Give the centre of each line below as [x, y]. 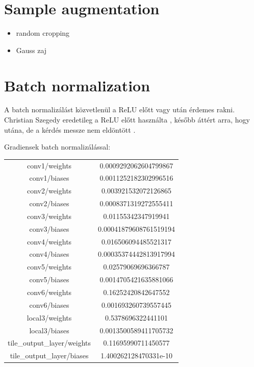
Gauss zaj [31, 50]
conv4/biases [49, 254]
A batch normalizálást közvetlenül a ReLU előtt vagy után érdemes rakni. [120, 109]
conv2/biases [49, 203]
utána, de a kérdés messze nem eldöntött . [70, 129]
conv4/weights [49, 241]
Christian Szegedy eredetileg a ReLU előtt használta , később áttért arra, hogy [127, 120]
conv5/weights [49, 267]
